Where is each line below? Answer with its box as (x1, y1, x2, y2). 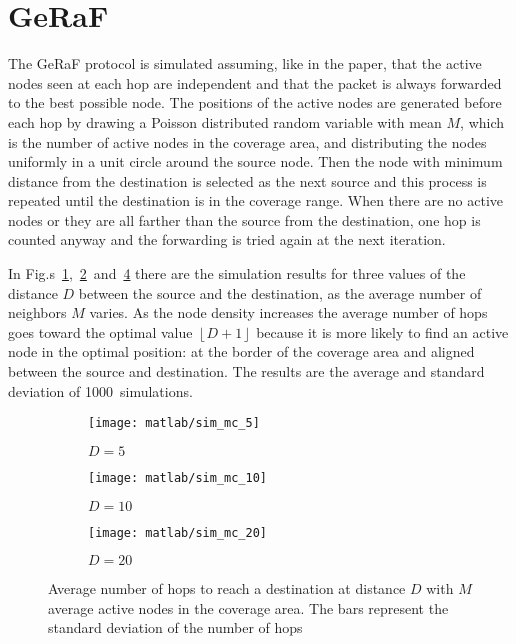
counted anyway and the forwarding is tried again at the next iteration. (8, 229, 446, 250)
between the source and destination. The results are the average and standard (8, 361, 485, 382)
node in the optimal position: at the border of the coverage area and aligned (8, 341, 475, 362)
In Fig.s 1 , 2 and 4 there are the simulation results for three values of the (8, 263, 466, 284)
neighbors (8, 302, 67, 323)
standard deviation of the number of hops (48, 617, 303, 638)
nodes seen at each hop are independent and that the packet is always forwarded (8, 72, 502, 93)
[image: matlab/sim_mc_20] (88, 525, 267, 540)
